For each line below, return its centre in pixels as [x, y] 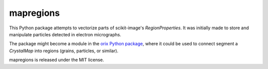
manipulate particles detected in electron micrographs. [65, 34]
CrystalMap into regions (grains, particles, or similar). [64, 51]
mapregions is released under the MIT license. [57, 60]
